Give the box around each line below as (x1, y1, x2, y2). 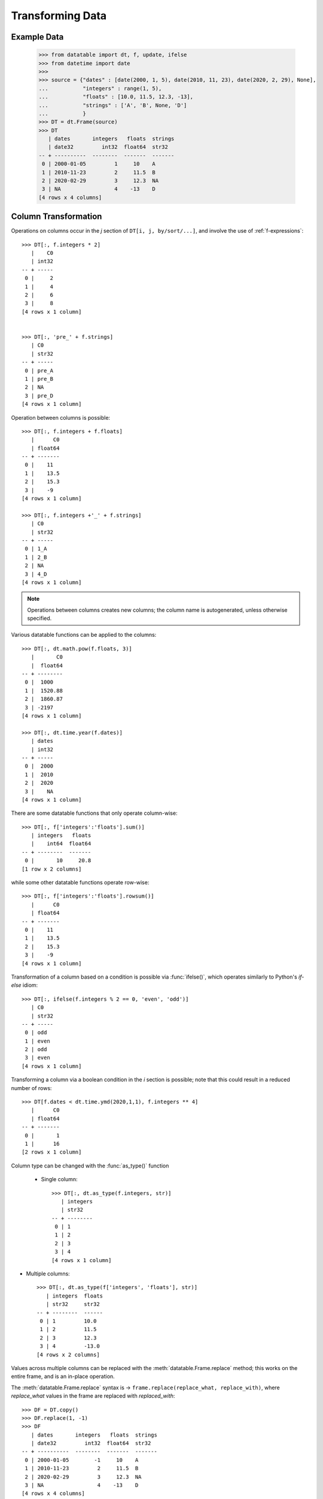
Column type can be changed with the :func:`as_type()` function (11, 1162, 169, 1169)
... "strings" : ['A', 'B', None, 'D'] (38, 102, 187, 109)
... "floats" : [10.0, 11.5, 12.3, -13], (38, 94, 194, 100)
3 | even (25, 1054, 50, 1061)
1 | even (25, 1037, 50, 1045)
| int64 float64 (31, 840, 92, 847)
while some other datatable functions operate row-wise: (11, 879, 150, 886)
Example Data (11, 32, 64, 42)
